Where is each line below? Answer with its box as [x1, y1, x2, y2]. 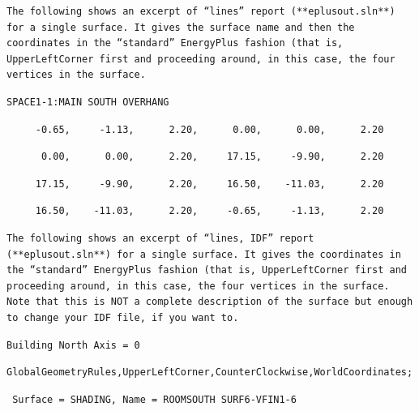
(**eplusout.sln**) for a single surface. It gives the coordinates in [6, 248, 401, 260]
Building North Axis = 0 [6, 339, 140, 351]
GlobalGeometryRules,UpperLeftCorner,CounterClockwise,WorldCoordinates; [6, 366, 413, 379]
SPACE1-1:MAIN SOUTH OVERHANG [6, 96, 169, 108]
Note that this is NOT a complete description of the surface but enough [6, 296, 413, 308]
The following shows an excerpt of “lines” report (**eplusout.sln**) [6, 6, 395, 17]
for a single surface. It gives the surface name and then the [6, 21, 355, 33]
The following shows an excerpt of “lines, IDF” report [6, 232, 314, 244]
